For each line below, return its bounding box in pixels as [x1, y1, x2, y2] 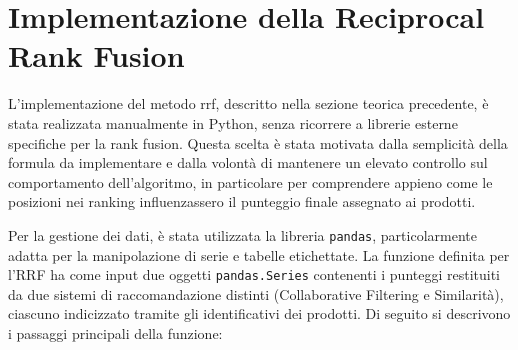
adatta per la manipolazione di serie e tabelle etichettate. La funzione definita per [8, 244, 510, 265]
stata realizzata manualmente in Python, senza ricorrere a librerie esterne [8, 112, 458, 133]
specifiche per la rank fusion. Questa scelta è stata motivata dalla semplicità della [8, 132, 508, 153]
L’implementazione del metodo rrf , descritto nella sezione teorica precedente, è [8, 93, 489, 114]
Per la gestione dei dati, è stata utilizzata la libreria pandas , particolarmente [8, 224, 477, 245]
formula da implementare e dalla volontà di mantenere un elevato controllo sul [8, 152, 488, 173]
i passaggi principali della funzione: [8, 322, 223, 343]
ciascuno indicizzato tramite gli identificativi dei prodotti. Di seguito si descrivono [8, 303, 511, 324]
